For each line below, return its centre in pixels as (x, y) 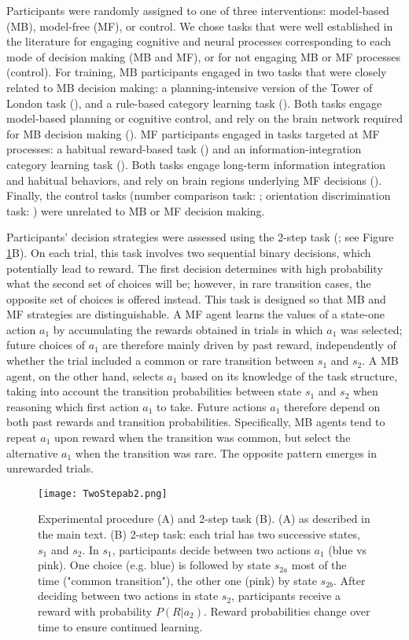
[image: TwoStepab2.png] (103, 493)
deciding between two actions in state (128, 596)
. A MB (380, 360)
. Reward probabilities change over (287, 611)
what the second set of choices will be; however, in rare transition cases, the (189, 283)
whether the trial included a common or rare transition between (160, 360)
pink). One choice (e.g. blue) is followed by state (155, 565)
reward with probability (95, 611)
